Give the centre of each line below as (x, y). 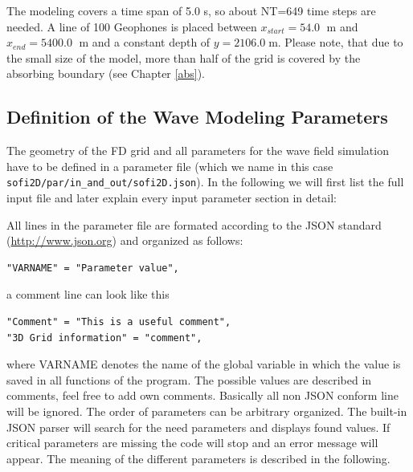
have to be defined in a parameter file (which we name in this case (170, 166)
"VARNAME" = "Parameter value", (93, 268)
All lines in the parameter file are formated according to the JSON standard (194, 224)
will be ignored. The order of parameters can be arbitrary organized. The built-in (207, 411)
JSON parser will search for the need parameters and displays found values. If (198, 427)
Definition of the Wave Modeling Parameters (197, 117)
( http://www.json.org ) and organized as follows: (125, 240)
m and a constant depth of (145, 42)
